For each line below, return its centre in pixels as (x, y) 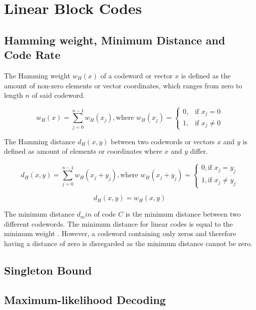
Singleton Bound (48, 270)
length (14, 95)
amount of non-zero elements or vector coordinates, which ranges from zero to (123, 85)
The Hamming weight (37, 75)
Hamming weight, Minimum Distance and (115, 40)
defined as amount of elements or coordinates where (83, 151)
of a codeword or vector (136, 75)
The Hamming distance (40, 141)
